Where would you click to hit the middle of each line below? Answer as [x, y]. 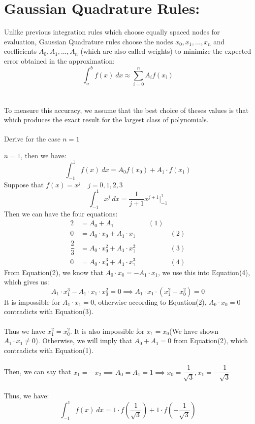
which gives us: [27, 282]
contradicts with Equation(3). [49, 311]
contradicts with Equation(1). [49, 350]
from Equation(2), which [211, 340]
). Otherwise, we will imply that [84, 340]
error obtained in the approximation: [59, 60]
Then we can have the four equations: [61, 213]
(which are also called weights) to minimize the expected [166, 51]
